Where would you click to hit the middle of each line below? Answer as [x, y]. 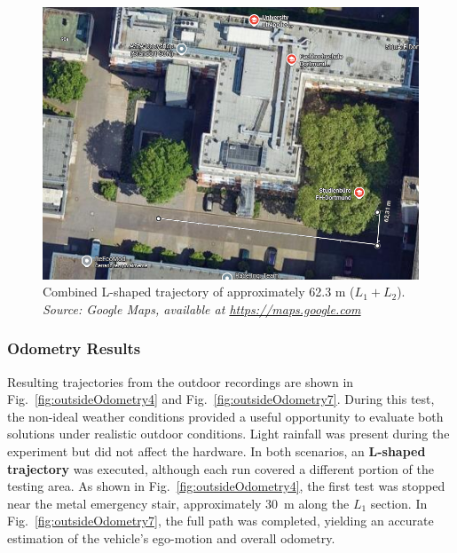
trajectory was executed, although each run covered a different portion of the [221, 468]
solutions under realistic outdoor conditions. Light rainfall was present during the [228, 434]
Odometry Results [74, 348]
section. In [399, 503]
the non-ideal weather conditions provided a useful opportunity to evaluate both [225, 416]
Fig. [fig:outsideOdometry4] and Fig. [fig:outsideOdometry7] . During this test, [221, 399]
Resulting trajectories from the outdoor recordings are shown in [181, 381]
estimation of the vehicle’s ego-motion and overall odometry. [171, 537]
